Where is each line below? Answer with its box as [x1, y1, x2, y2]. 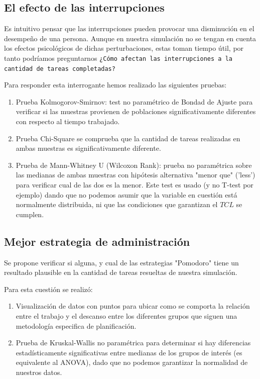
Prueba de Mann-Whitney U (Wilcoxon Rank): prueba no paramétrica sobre [16, 159, 252, 170]
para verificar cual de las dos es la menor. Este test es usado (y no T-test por [16, 179, 253, 190]
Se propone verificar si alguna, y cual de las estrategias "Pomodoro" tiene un [4, 257, 239, 267]
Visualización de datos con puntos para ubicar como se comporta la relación [16, 301, 250, 311]
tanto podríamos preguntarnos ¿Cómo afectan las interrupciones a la [4, 52, 232, 63]
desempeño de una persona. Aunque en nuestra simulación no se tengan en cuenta [4, 33, 256, 43]
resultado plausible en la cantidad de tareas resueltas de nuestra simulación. [4, 267, 237, 277]
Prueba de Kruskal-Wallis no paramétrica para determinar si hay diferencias [16, 337, 251, 348]
